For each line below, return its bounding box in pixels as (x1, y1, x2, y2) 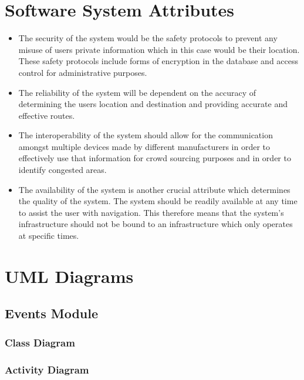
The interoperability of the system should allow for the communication (18, 129, 273, 141)
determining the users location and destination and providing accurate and (18, 98, 288, 110)
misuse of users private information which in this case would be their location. (18, 43, 300, 55)
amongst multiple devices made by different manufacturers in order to (18, 140, 270, 152)
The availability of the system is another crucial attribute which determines (18, 183, 291, 195)
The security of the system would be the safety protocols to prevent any (18, 32, 278, 44)
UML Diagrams (5, 264, 134, 288)
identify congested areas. (18, 164, 107, 176)
